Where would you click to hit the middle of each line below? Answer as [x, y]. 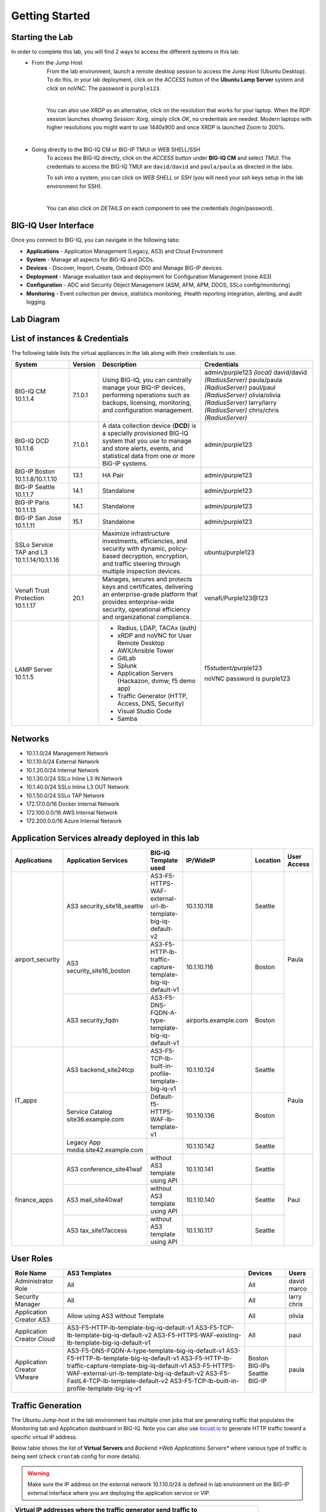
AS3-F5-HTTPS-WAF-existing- [197, 1335]
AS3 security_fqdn [93, 1020]
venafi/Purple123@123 [236, 598]
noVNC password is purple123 [247, 679]
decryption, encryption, [155, 556]
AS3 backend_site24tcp [101, 1069]
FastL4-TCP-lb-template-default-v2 [117, 1381]
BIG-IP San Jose [38, 518]
